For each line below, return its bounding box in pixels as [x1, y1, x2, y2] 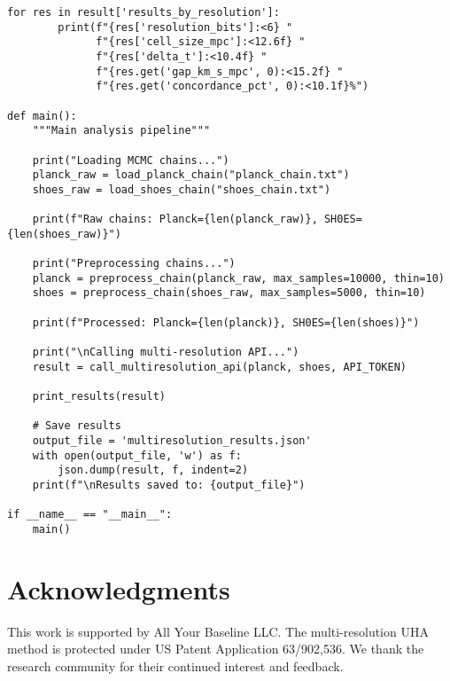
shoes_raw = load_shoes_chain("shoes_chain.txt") [32, 183, 331, 196]
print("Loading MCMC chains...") [32, 153, 229, 167]
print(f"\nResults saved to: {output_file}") [32, 479, 306, 491]
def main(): [7, 109, 77, 122]
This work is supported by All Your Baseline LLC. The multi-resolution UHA [7, 622, 429, 640]
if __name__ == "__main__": [7, 508, 173, 521]
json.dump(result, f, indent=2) [58, 464, 249, 477]
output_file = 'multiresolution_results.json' [32, 434, 312, 448]
